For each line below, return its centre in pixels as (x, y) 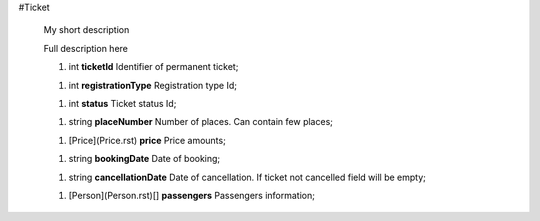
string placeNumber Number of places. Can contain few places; (201, 122)
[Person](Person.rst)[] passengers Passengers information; (191, 195)
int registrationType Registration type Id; (152, 85)
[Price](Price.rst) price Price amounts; (147, 140)
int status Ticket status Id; (122, 103)
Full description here (86, 48)
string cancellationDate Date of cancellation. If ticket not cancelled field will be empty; (247, 177)
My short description (86, 30)
